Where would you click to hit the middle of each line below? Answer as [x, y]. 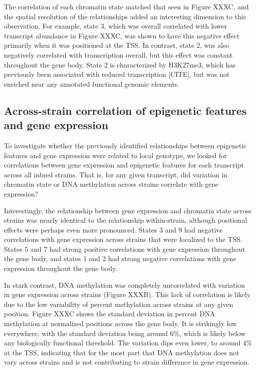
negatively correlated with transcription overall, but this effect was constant [118, 54]
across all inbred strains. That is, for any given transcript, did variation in [116, 174]
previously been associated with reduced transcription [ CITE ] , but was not [117, 74]
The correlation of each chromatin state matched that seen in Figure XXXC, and [127, 6]
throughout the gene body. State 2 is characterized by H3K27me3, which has [120, 64]
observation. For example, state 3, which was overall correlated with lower [115, 26]
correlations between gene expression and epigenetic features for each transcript [124, 165]
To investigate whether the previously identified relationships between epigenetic [125, 145]
